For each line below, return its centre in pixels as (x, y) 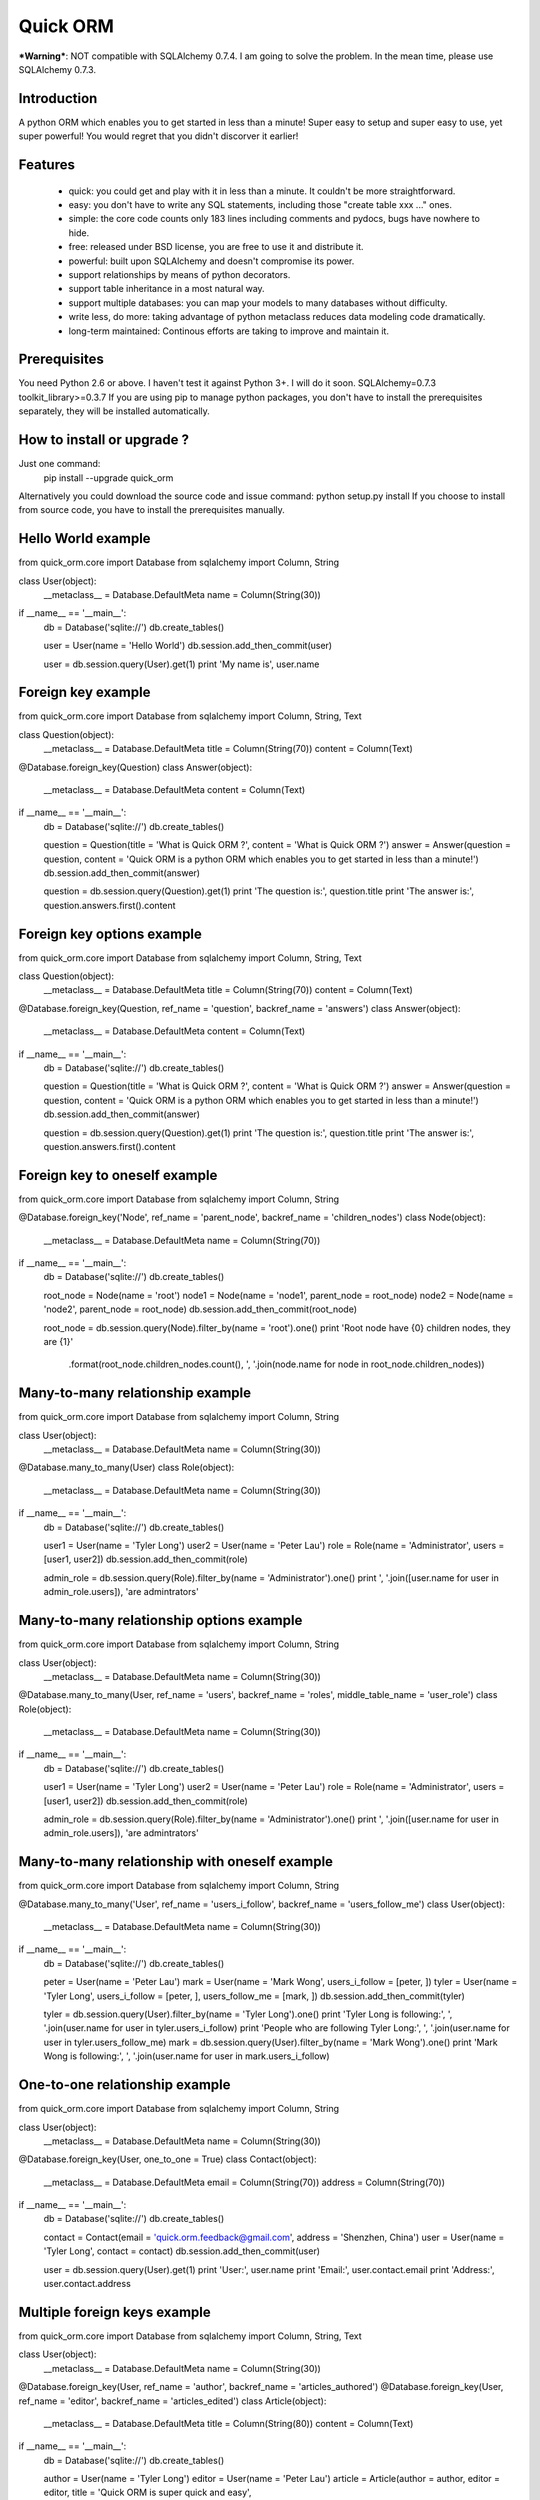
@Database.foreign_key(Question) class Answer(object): (135, 767)
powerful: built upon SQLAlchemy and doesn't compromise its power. (211, 261)
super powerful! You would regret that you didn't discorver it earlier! (158, 136)
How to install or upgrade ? (104, 440)
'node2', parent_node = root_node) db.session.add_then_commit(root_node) (200, 1309)
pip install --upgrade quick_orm (108, 477)
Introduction (58, 98)
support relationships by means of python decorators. (179, 274)
